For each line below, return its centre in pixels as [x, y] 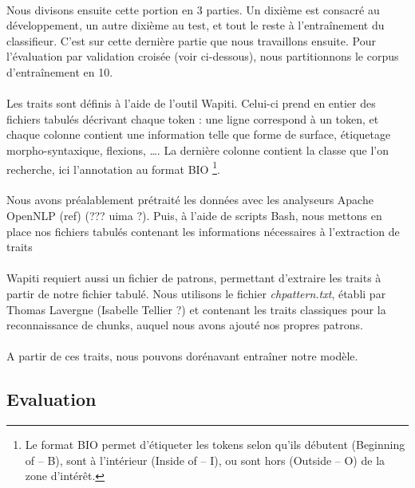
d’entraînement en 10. [60, 71]
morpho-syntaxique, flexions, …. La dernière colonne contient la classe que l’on [198, 150]
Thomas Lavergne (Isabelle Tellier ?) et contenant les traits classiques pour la [196, 309]
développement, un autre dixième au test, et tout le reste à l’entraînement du [196, 25]
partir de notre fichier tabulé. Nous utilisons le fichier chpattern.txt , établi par [196, 293]
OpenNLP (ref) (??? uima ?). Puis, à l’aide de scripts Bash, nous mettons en [194, 215]
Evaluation [51, 399]
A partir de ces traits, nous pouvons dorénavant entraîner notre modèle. [182, 356]
